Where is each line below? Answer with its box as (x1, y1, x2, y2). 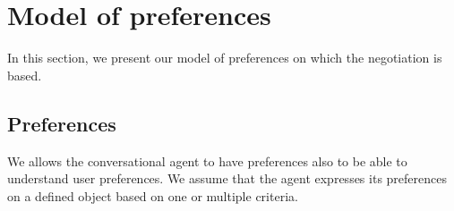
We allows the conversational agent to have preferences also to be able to (7, 151, 407, 170)
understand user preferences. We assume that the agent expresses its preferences (7, 169, 447, 188)
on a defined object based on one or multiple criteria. (7, 186, 298, 205)
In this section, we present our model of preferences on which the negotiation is (7, 48, 442, 67)
